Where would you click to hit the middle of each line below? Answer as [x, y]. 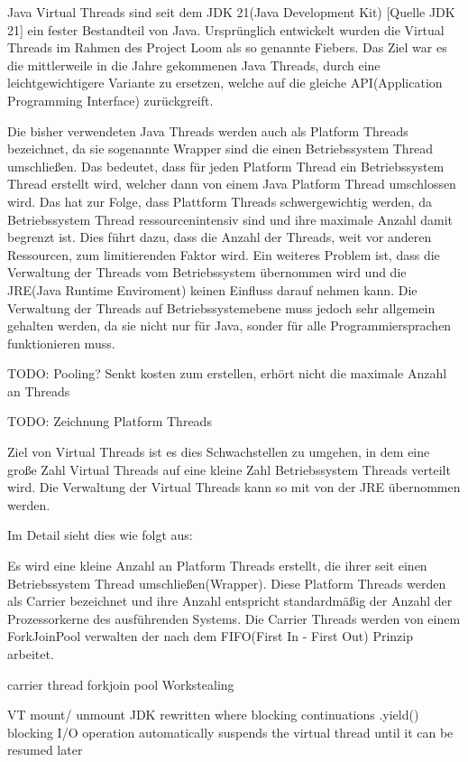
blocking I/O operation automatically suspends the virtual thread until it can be [230, 732]
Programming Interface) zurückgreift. [110, 100]
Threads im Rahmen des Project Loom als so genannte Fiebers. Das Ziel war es [227, 47]
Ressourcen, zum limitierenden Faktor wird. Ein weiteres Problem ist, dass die [224, 254]
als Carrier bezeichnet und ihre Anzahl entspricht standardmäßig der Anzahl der [230, 601]
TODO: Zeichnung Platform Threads [110, 421]
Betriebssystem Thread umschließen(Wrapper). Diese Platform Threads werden [227, 583]
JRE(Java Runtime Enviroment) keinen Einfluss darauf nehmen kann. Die [212, 289]
